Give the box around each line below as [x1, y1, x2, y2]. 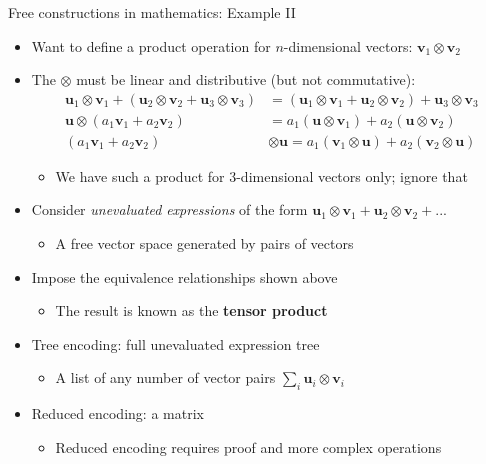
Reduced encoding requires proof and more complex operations [55, 436, 442, 457]
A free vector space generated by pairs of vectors [55, 233, 354, 254]
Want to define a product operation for [31, 35, 271, 56]
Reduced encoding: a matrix [31, 403, 204, 424]
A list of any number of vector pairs [55, 367, 276, 388]
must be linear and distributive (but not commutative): [76, 69, 416, 90]
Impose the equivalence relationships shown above [31, 266, 338, 287]
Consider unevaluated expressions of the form [31, 199, 308, 220]
